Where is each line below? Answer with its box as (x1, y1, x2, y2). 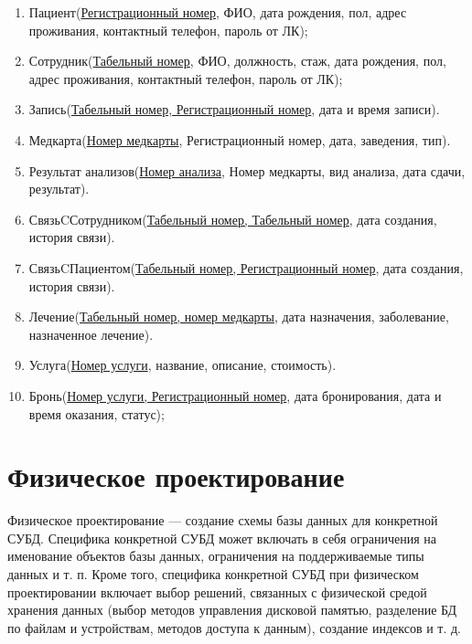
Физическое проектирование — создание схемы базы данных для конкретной (7, 511, 438, 530)
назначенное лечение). (28, 324, 154, 343)
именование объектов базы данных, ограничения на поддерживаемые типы (7, 546, 424, 565)
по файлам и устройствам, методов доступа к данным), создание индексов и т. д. (7, 618, 462, 637)
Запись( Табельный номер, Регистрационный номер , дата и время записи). (28, 100, 440, 119)
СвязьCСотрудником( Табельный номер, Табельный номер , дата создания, (28, 209, 437, 228)
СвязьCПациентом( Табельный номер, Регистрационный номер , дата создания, (28, 258, 464, 277)
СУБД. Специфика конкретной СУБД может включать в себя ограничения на (7, 528, 436, 547)
